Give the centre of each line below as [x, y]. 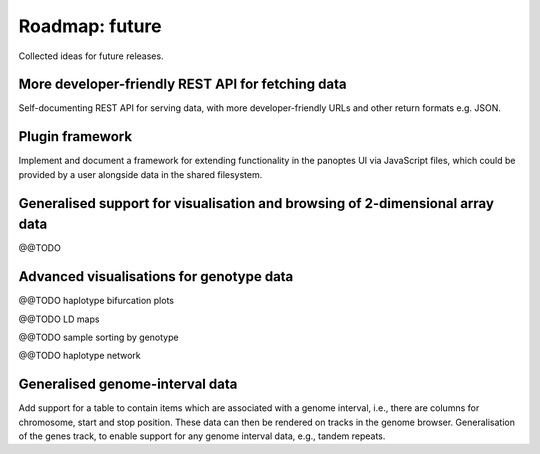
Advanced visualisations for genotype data [156, 276]
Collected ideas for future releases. [91, 56]
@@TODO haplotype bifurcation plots [96, 301]
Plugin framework [75, 136]
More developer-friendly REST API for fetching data [182, 84]
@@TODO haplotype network [79, 356]
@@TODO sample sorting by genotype [98, 337]
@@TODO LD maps [59, 319]
